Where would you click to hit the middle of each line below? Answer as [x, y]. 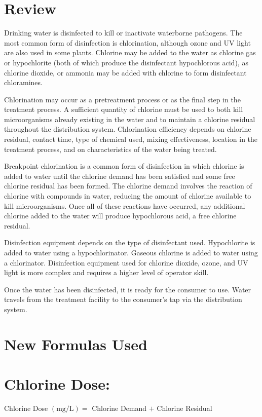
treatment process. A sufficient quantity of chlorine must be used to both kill [124, 109]
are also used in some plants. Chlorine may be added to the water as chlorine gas [130, 52]
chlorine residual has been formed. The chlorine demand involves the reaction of [128, 186]
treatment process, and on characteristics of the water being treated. [110, 149]
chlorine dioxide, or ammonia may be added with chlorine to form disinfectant [125, 72]
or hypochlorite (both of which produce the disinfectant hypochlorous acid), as [126, 62]
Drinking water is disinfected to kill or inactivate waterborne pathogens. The [123, 33]
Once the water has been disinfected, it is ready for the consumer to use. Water [128, 289]
